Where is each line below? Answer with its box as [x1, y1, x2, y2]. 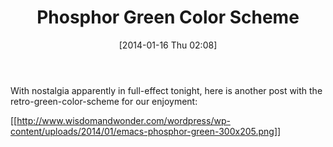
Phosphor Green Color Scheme [36, 6, 300, 29]
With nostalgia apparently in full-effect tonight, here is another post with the [10, 84, 323, 96]
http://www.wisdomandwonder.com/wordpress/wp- [16, 114, 231, 126]
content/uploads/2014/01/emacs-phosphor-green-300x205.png [10, 125, 275, 137]
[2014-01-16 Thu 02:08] [118, 39, 218, 51]
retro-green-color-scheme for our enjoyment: [10, 95, 198, 107]
